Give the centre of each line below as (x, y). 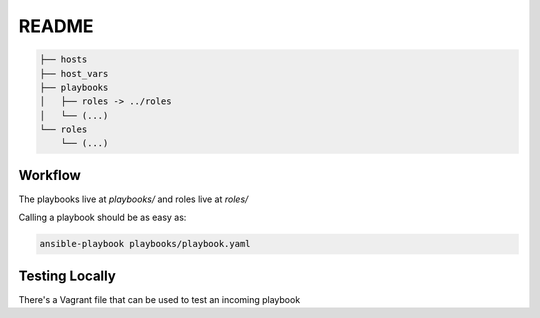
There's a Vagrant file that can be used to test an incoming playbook (159, 299)
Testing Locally (67, 275)
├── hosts (63, 59)
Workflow (50, 175)
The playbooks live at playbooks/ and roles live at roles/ (133, 199)
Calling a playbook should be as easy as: (102, 217)
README (56, 26)
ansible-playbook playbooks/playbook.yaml (145, 244)
